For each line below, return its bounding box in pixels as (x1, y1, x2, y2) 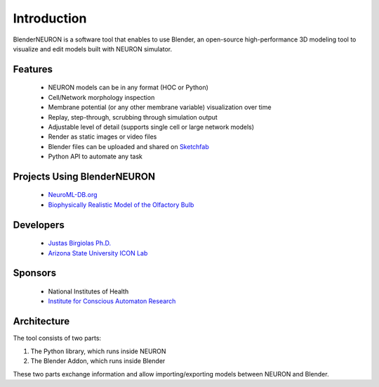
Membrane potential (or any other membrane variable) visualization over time (48, 103, 272, 112)
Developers (13, 219, 65, 231)
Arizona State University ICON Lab (48, 248, 148, 257)
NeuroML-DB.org (48, 191, 98, 199)
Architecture (13, 315, 70, 327)
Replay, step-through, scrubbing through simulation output (48, 113, 218, 121)
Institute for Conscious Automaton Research (48, 297, 176, 305)
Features (13, 63, 53, 75)
